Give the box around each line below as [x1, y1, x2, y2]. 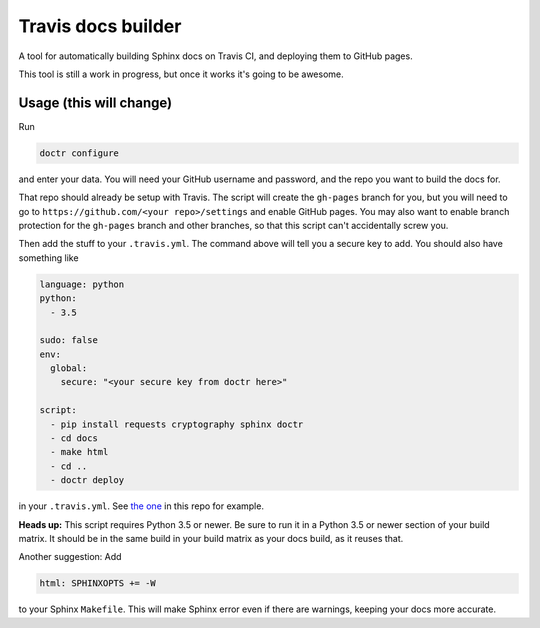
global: [50, 363, 88, 374]
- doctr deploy [50, 475, 125, 486]
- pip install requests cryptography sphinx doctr [50, 418, 304, 430]
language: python [39, 278, 125, 290]
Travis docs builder [18, 15, 182, 37]
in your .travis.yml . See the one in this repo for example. [18, 500, 265, 512]
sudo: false [39, 335, 99, 346]
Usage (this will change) [18, 94, 173, 111]
